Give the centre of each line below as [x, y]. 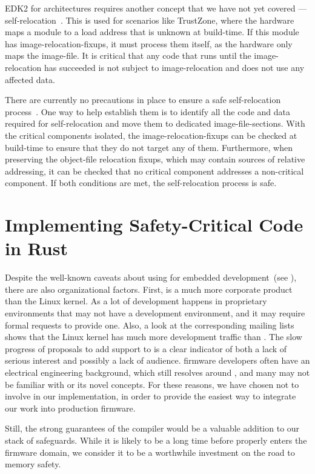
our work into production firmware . [70, 408]
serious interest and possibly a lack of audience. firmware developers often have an [157, 360]
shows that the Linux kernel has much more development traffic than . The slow [154, 337]
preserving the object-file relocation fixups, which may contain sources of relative [155, 159]
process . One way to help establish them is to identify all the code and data [148, 111]
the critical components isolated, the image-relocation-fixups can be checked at [151, 135]
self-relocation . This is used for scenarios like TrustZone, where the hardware [150, 20]
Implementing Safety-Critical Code [154, 225]
